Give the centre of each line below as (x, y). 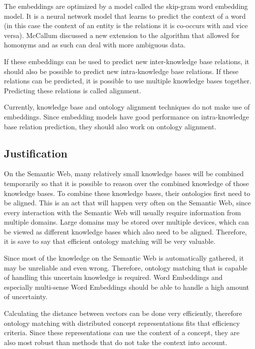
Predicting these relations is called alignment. (73, 90)
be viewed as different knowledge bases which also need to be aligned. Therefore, (126, 231)
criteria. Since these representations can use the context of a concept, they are (122, 332)
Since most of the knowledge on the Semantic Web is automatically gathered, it (124, 258)
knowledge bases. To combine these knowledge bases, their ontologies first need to (127, 193)
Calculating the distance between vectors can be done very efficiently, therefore (123, 313)
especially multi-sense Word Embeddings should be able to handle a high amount (127, 287)
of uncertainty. (26, 296)
